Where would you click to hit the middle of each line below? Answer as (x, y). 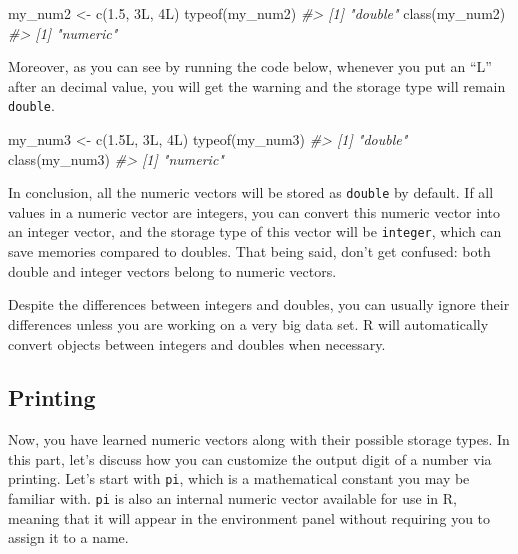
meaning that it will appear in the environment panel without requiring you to (249, 517)
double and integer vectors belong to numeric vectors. (172, 270)
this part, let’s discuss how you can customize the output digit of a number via (250, 458)
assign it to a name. (68, 537)
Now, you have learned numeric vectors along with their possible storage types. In (259, 439)
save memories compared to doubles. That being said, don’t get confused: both (249, 251)
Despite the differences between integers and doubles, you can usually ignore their (259, 304)
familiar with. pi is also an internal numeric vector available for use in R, (232, 498)
